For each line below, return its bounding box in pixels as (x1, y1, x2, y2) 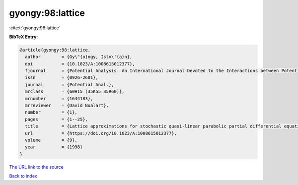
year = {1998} (25, 144, 83, 150)
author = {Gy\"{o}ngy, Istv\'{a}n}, (25, 54, 133, 60)
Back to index (9, 173, 37, 179)
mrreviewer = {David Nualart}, (25, 103, 109, 109)
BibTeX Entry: (9, 34, 38, 40)
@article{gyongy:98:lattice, (19, 47, 91, 53)
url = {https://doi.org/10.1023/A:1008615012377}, (25, 130, 177, 136)
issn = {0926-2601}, (25, 75, 99, 80)
